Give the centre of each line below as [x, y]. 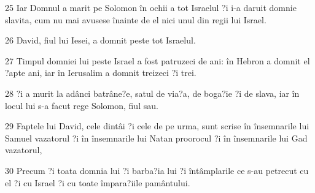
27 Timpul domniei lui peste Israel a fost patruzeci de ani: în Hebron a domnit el [157, 60]
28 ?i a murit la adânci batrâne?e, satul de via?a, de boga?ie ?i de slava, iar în [152, 93]
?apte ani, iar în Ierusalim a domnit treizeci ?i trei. [101, 73]
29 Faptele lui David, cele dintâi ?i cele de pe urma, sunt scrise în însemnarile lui [157, 126]
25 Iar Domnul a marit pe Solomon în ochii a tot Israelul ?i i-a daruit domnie [151, 7]
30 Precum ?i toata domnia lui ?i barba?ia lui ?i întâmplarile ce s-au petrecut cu [157, 170]
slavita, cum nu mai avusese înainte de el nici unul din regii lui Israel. [136, 19]
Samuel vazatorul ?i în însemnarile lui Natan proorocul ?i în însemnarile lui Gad [156, 138]
